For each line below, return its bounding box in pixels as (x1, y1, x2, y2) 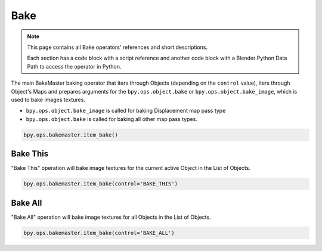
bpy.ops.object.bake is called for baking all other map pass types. (26, 115, 198, 122)
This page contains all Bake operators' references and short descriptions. (27, 44, 208, 51)
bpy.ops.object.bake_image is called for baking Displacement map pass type (26, 107, 226, 114)
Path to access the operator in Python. (27, 63, 122, 70)
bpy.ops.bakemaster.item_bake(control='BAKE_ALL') (23, 230, 175, 236)
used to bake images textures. (11, 96, 86, 103)
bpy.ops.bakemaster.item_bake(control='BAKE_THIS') (23, 181, 178, 187)
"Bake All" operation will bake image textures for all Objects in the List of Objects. (11, 213, 211, 221)
